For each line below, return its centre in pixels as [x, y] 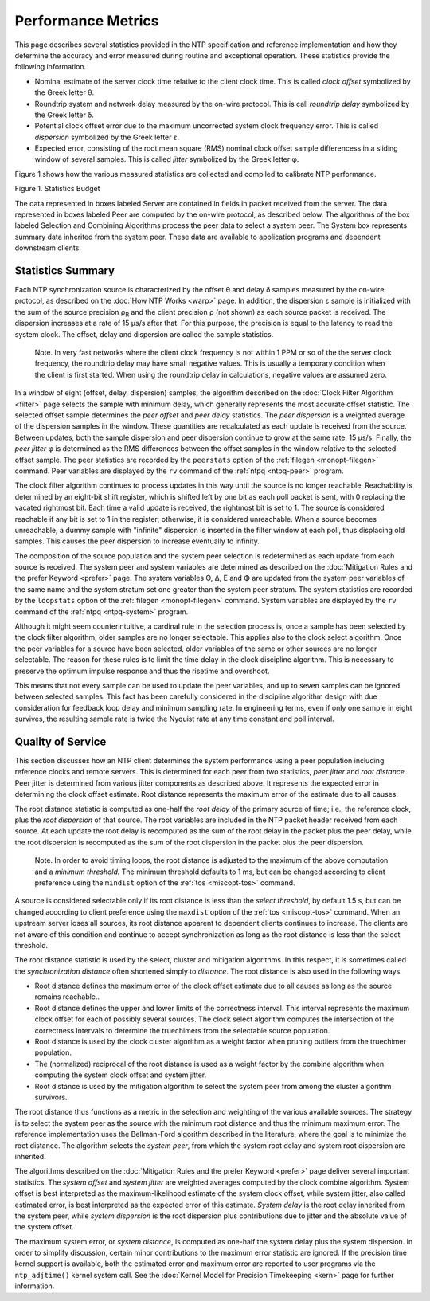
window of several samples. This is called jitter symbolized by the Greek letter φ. [167, 159]
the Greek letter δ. [64, 115]
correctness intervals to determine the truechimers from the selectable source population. [182, 1030]
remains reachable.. [67, 997]
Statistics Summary [65, 270]
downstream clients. [48, 248]
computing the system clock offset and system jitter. [121, 1075]
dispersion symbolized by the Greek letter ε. [107, 137]
